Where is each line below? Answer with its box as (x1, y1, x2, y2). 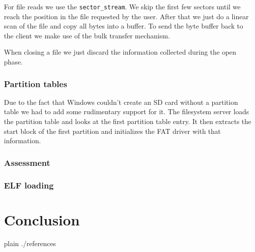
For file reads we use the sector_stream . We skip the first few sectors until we (4, 1, 241, 11)
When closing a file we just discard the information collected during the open (4, 47, 236, 57)
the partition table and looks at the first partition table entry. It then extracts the (4, 116, 252, 126)
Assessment (4, 156, 51, 168)
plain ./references (4, 238, 56, 248)
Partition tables (4, 77, 67, 90)
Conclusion (4, 209, 80, 229)
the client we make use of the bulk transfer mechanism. (4, 30, 170, 40)
